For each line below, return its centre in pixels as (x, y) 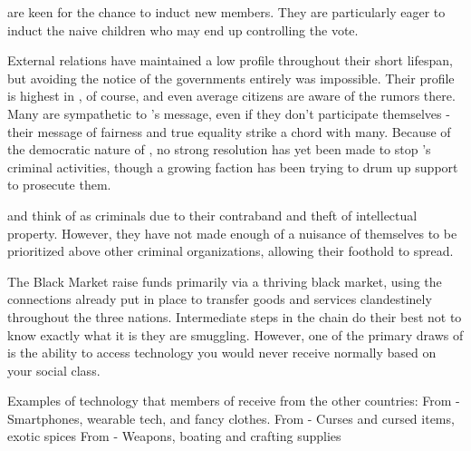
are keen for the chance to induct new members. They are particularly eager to (226, 12)
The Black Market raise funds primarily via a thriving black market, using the (225, 281)
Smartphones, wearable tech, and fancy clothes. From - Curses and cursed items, (231, 418)
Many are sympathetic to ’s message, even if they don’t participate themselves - (229, 113)
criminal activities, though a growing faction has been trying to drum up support (233, 167)
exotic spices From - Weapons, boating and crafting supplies (174, 436)
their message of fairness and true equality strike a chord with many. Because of (229, 131)
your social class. (54, 370)
